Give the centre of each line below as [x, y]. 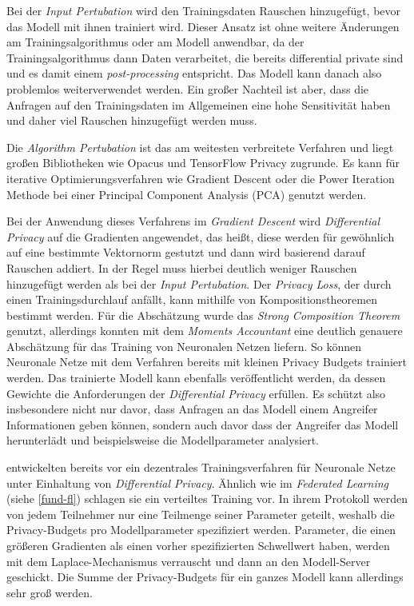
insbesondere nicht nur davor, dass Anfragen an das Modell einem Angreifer [192, 409]
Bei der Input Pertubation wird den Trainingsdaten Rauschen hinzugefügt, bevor [204, 10]
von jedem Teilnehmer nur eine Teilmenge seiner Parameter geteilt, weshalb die [201, 514]
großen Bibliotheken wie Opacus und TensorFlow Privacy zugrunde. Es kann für [203, 163]
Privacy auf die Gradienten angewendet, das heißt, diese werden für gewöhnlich [201, 236]
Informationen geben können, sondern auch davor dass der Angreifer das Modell [203, 424]
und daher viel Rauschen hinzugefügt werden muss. [132, 120]
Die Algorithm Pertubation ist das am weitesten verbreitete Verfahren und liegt [200, 147]
